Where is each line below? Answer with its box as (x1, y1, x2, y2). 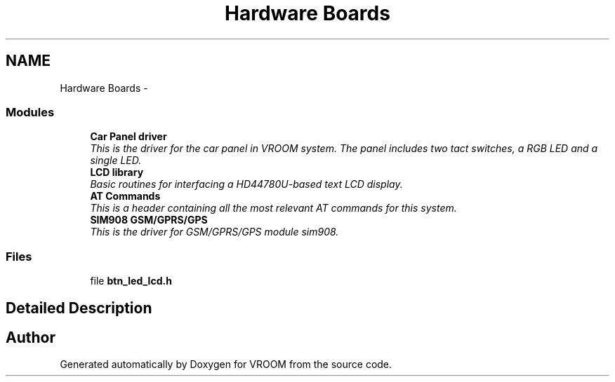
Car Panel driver (90, 130, 167, 143)
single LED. (90, 154, 142, 167)
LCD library (90, 166, 144, 179)
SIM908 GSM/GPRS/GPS (90, 214, 208, 226)
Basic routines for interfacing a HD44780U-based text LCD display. (90, 178, 403, 191)
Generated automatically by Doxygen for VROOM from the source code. (60, 358, 392, 371)
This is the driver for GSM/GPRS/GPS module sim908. (90, 226, 339, 238)
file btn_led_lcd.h (90, 275, 172, 287)
